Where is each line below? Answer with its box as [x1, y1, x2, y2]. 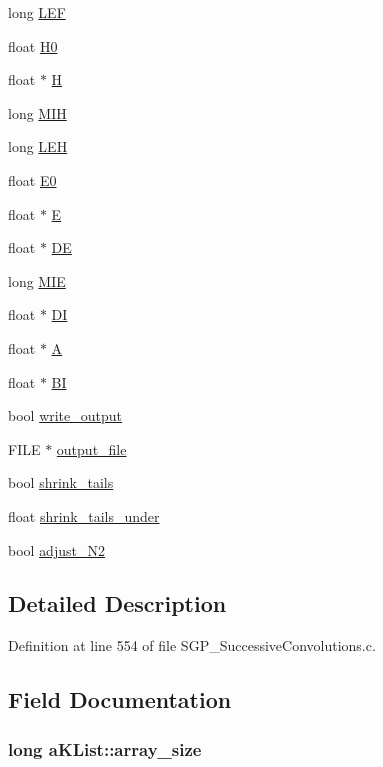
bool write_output [8, 405, 123, 426]
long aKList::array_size [8, 736, 202, 761]
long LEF [8, 2, 66, 22]
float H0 [8, 35, 58, 56]
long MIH [8, 102, 67, 123]
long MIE [8, 270, 66, 291]
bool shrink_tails [8, 472, 114, 493]
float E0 [8, 169, 57, 190]
